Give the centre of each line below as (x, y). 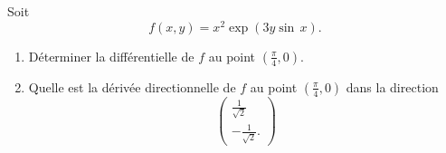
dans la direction (392, 86)
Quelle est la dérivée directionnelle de (132, 86)
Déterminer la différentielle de (111, 56)
